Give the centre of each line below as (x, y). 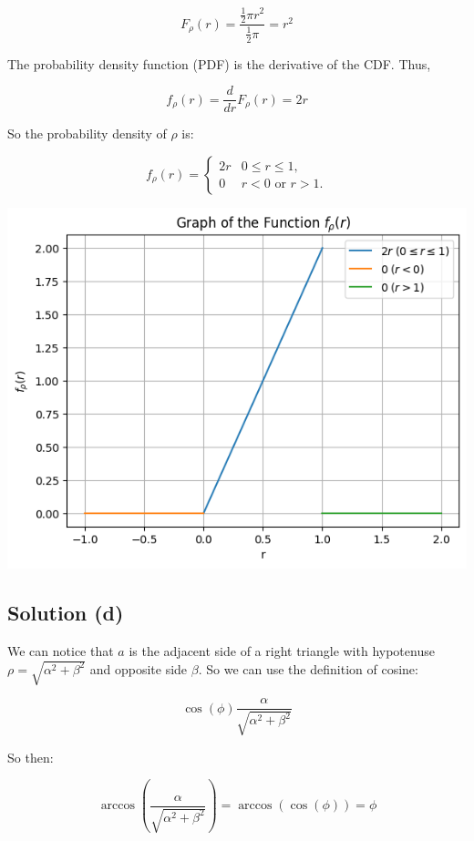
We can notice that (61, 651)
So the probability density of (87, 133)
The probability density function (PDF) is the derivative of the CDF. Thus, (219, 63)
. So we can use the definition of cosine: (308, 668)
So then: (31, 757)
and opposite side (139, 668)
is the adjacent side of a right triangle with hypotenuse (282, 651)
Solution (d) (66, 613)
